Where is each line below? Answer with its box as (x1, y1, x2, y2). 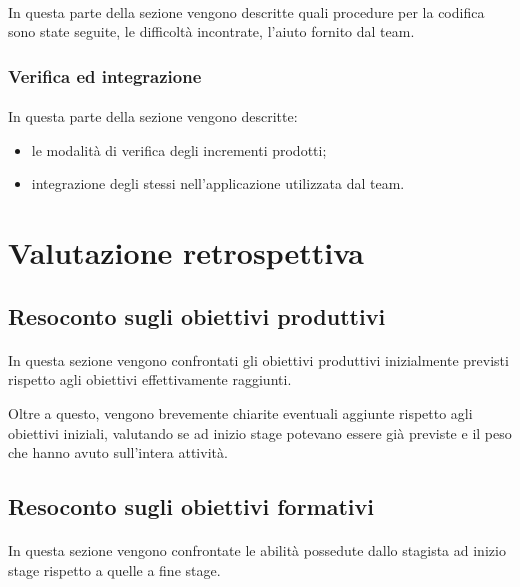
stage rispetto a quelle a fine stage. (8, 559, 221, 580)
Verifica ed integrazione (8, 63, 202, 88)
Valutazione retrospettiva (8, 232, 364, 273)
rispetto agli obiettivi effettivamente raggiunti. (8, 369, 292, 390)
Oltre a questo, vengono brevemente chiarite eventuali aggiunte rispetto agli (8, 402, 473, 423)
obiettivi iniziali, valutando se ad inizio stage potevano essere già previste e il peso (8, 422, 512, 443)
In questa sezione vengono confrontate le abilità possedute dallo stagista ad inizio (8, 540, 506, 561)
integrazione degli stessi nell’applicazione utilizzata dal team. (31, 173, 405, 194)
